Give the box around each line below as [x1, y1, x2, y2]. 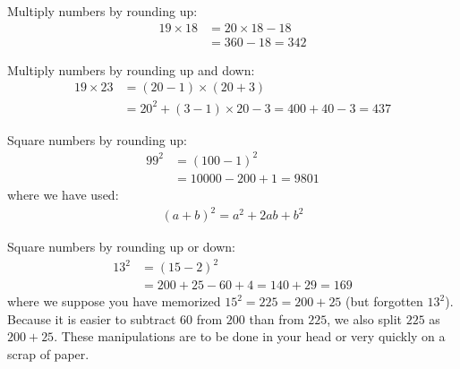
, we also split [327, 309, 402, 328]
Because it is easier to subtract [7, 309, 176, 328]
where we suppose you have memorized [7, 292, 221, 311]
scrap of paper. [7, 345, 89, 364]
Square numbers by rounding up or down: [7, 237, 236, 256]
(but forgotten [345, 292, 423, 311]
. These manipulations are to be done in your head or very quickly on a [54, 327, 446, 346]
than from [249, 309, 304, 328]
